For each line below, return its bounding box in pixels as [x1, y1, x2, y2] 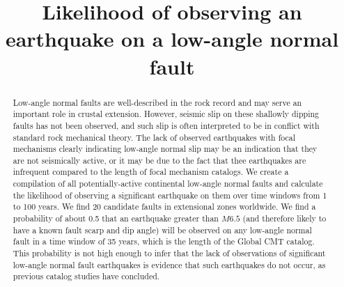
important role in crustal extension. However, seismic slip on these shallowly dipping [13, 108, 320, 120]
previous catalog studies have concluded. [13, 270, 160, 282]
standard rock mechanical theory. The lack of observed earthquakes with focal [13, 131, 296, 143]
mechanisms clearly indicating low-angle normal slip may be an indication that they [13, 143, 318, 155]
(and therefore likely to [242, 212, 327, 224]
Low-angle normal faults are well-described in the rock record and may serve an [13, 96, 302, 108]
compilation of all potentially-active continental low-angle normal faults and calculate [13, 178, 323, 189]
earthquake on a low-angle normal [5, 24, 339, 53]
